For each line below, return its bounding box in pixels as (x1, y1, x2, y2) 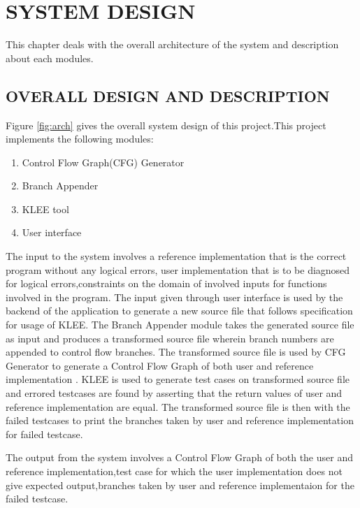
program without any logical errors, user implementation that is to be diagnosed (6, 262, 350, 277)
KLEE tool (22, 201, 69, 216)
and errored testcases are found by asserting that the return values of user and (6, 386, 343, 400)
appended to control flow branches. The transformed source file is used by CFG (6, 344, 346, 359)
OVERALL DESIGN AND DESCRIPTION (6, 85, 330, 106)
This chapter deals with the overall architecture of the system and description (6, 37, 339, 52)
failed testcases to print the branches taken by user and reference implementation (6, 413, 354, 428)
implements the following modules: (6, 131, 154, 146)
